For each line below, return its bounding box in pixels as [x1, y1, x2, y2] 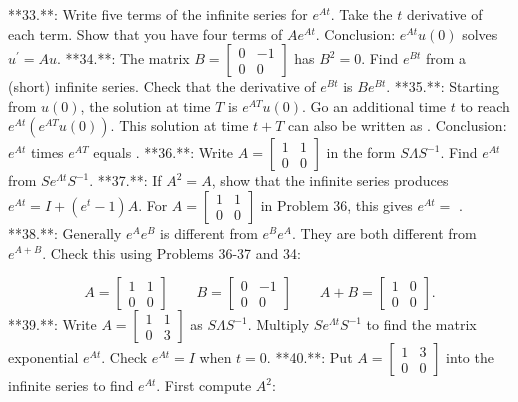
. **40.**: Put [266, 347, 353, 368]
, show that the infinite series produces [211, 170, 449, 191]
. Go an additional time [302, 95, 447, 116]
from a [425, 48, 467, 69]
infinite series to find [8, 375, 134, 396]
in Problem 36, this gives [260, 194, 413, 215]
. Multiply [247, 314, 310, 335]
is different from [160, 222, 258, 243]
